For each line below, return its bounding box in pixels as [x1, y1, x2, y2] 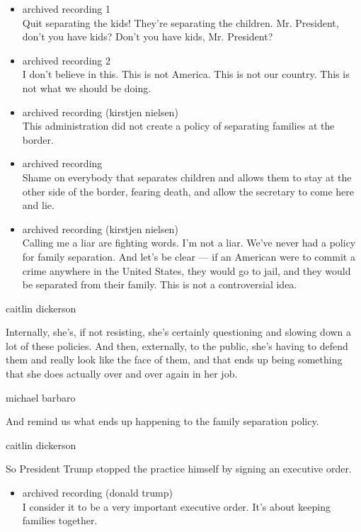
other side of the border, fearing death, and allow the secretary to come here [22, 183, 355, 198]
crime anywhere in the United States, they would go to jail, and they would [22, 263, 351, 278]
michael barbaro [6, 390, 76, 404]
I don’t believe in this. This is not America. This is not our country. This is [22, 67, 350, 81]
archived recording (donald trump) [22, 485, 173, 500]
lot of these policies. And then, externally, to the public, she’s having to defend [6, 338, 348, 353]
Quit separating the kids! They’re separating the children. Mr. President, [22, 15, 339, 30]
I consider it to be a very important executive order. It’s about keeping [22, 499, 331, 514]
